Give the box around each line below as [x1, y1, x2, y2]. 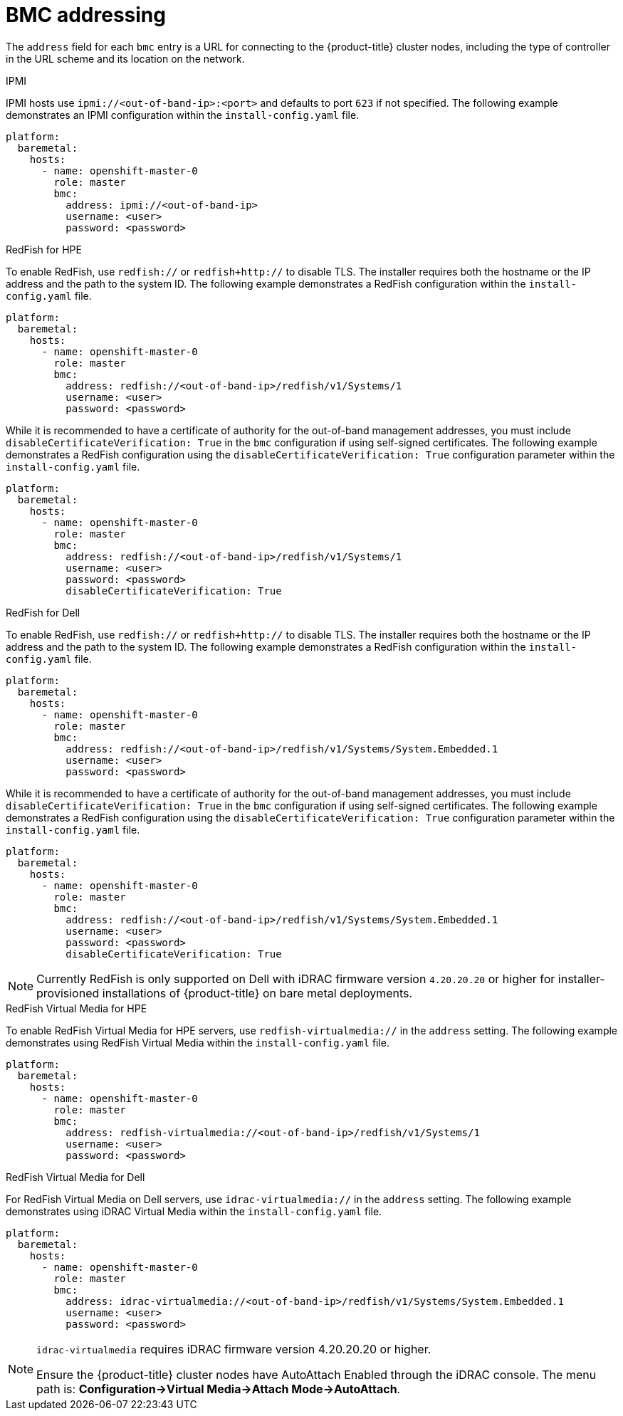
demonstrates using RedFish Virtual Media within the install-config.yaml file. [6, 1036, 390, 1049]
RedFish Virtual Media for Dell [6, 1170, 145, 1183]
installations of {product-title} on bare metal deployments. [102, 985, 413, 1000]
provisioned [36, 985, 100, 1000]
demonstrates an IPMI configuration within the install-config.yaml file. [6, 108, 360, 121]
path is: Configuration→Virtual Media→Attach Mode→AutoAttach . [36, 1381, 401, 1396]
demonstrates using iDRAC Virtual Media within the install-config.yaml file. [6, 1205, 382, 1217]
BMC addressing [6, 3, 166, 27]
